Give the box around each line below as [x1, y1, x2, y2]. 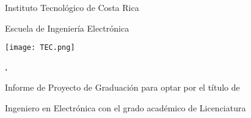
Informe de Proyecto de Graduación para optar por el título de [5, 81, 240, 94]
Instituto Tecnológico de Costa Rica [5, 1, 139, 13]
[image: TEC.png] [5, 43, 75, 52]
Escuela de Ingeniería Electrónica [5, 21, 129, 34]
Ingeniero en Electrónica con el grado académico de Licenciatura [5, 102, 246, 114]
